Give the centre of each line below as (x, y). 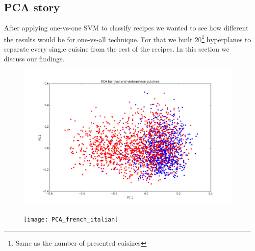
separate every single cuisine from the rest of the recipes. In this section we (117, 49)
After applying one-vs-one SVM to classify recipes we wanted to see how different (126, 28)
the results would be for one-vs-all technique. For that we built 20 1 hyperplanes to (127, 38)
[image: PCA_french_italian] (71, 219)
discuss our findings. (34, 58)
